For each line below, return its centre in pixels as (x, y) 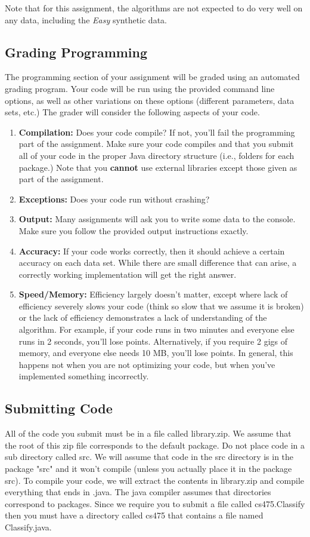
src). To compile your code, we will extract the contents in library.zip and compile (154, 480)
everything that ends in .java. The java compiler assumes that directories (138, 492)
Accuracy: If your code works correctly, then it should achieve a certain (152, 251)
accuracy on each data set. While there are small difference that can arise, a (158, 263)
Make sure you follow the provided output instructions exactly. (134, 230)
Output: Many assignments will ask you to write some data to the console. (157, 219)
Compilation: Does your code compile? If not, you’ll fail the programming (157, 132)
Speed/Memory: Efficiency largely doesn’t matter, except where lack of (153, 294)
